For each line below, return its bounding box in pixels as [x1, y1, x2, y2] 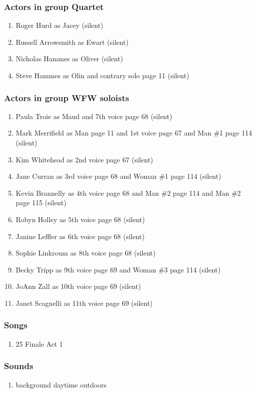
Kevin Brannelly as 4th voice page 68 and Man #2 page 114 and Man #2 [15, 187, 241, 198]
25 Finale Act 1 [15, 338, 63, 349]
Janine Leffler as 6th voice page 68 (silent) [15, 231, 145, 241]
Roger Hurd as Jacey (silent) [15, 20, 103, 30]
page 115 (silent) [15, 197, 67, 208]
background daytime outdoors [15, 379, 107, 390]
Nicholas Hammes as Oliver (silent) [15, 53, 123, 64]
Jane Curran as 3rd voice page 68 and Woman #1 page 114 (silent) [15, 171, 221, 181]
